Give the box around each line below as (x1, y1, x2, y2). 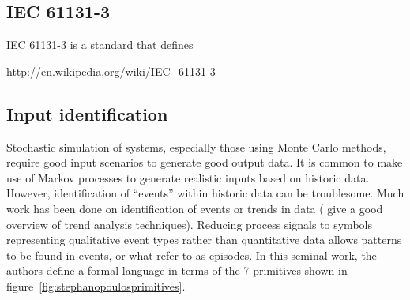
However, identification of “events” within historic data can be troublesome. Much (6, 185, 404, 201)
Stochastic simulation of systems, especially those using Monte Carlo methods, (6, 138, 386, 155)
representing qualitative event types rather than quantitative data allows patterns (6, 231, 402, 248)
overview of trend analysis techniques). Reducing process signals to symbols (6, 216, 372, 232)
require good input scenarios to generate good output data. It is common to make (6, 154, 403, 171)
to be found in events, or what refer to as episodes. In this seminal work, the (6, 246, 377, 263)
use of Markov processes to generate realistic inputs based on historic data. (6, 169, 370, 186)
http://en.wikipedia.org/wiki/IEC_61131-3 (6, 62, 216, 79)
